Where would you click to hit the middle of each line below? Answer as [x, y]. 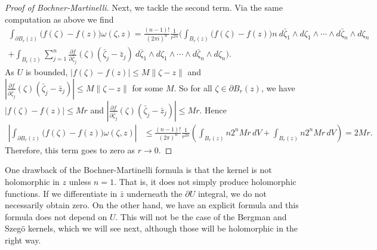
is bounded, [47, 72]
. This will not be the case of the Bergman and [201, 216]
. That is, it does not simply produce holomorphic [205, 182]
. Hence [213, 109]
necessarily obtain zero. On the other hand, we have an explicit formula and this [152, 205]
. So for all [193, 87]
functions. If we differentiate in [61, 193]
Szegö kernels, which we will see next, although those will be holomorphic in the [152, 228]
